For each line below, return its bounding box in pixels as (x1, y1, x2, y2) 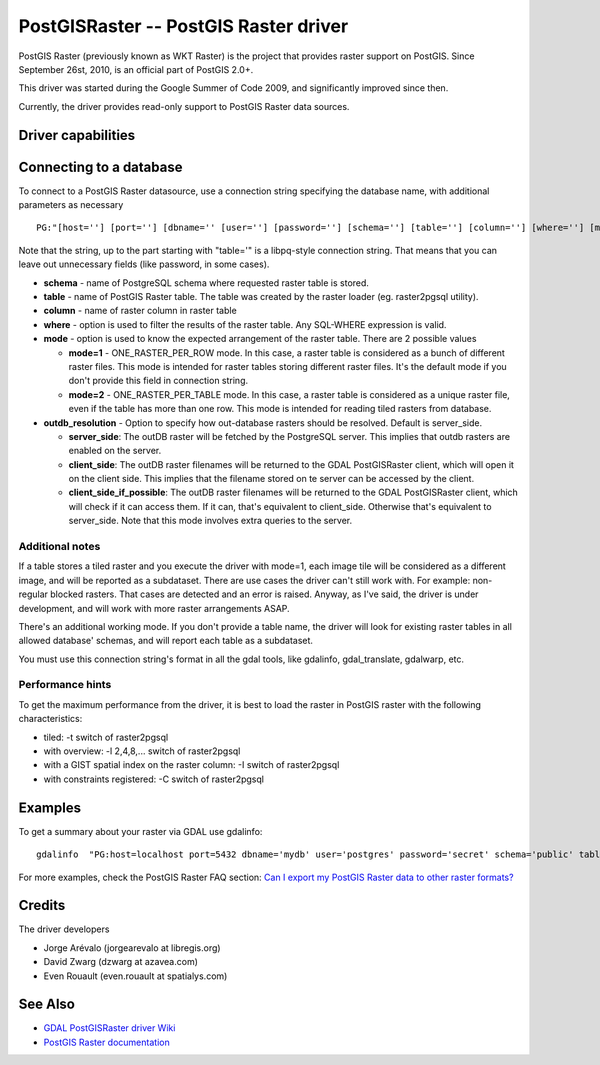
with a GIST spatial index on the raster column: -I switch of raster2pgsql (43, 759, 340, 771)
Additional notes (18, 540, 101, 553)
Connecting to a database (18, 158, 183, 175)
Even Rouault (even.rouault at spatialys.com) (43, 970, 228, 982)
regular (18, 588, 49, 600)
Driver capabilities (18, 126, 136, 144)
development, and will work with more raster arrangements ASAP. (18, 602, 290, 614)
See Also (18, 996, 75, 1013)
